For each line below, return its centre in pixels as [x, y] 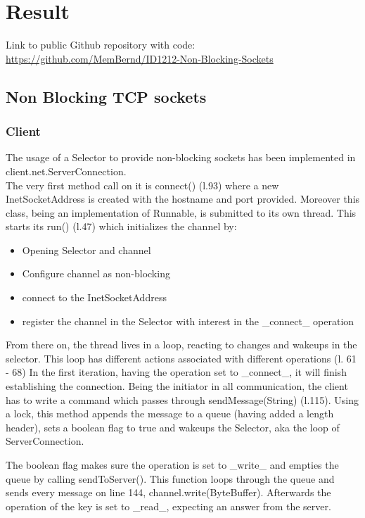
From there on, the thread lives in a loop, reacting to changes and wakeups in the [181, 345]
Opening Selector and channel [87, 249]
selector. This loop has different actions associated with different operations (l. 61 [181, 358]
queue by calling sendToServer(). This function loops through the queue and [170, 478]
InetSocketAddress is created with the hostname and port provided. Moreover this [183, 199]
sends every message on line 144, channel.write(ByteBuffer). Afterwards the [168, 492]
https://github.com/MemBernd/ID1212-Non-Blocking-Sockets [140, 58]
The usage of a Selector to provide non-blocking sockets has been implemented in [181, 157]
